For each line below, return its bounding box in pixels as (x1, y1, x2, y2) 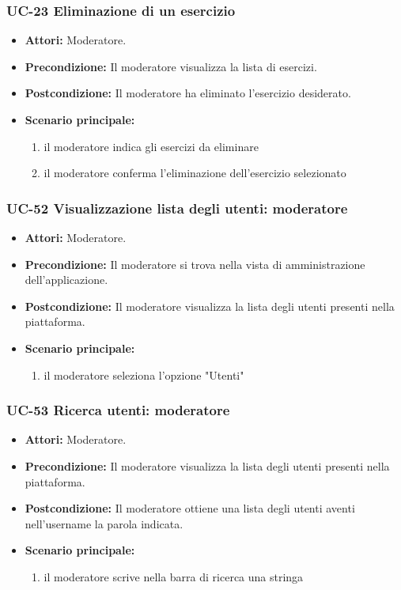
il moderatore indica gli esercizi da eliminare (44, 138, 259, 154)
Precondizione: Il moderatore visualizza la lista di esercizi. (25, 58, 317, 74)
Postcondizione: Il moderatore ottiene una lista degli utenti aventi (25, 500, 355, 516)
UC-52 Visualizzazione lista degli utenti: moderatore (6, 198, 348, 217)
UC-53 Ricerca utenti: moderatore (6, 400, 230, 420)
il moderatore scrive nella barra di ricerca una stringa (44, 568, 304, 584)
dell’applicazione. (25, 271, 108, 288)
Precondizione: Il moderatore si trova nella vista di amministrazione (25, 255, 365, 272)
